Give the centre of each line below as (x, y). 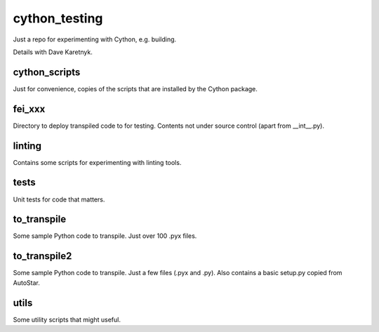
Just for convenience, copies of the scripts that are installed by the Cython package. (135, 88)
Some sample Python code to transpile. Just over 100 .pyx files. (105, 236)
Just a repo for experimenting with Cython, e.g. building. (95, 39)
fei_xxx (29, 109)
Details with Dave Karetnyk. (53, 52)
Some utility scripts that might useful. (67, 319)
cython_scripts (47, 72)
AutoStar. (26, 283)
